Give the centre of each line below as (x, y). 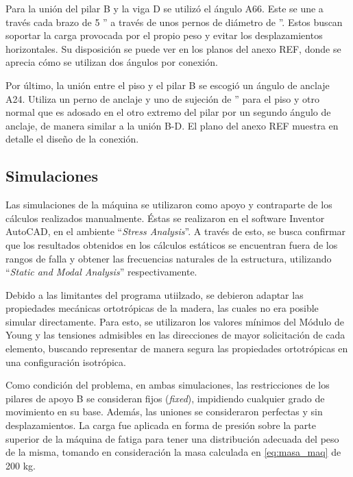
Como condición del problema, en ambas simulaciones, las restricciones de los (168, 385)
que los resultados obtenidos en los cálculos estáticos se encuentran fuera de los (172, 244)
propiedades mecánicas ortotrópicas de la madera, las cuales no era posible (162, 308)
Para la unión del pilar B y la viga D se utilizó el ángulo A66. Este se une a (165, 8)
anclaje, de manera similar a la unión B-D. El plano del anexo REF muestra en (172, 125)
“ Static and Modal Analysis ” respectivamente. (101, 272)
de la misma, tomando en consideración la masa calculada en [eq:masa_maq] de (173, 452)
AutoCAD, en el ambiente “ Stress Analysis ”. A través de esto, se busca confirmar (176, 231)
